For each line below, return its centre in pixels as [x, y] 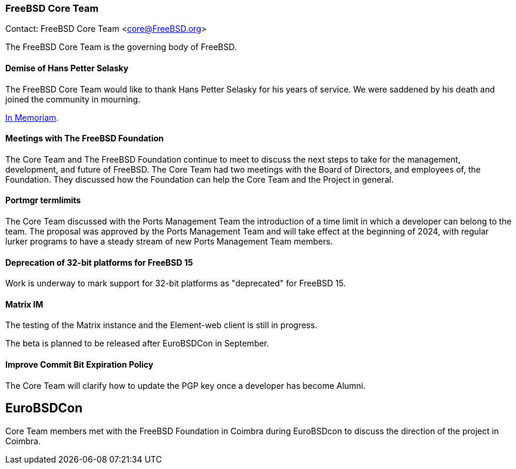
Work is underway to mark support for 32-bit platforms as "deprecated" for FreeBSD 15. [176, 283]
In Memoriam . [32, 117]
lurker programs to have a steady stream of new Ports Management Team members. [169, 242]
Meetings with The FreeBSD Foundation [85, 138]
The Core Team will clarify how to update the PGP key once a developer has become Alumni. [186, 385]
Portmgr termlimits [43, 200]
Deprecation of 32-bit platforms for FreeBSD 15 [99, 262]
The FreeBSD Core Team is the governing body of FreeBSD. [121, 47]
